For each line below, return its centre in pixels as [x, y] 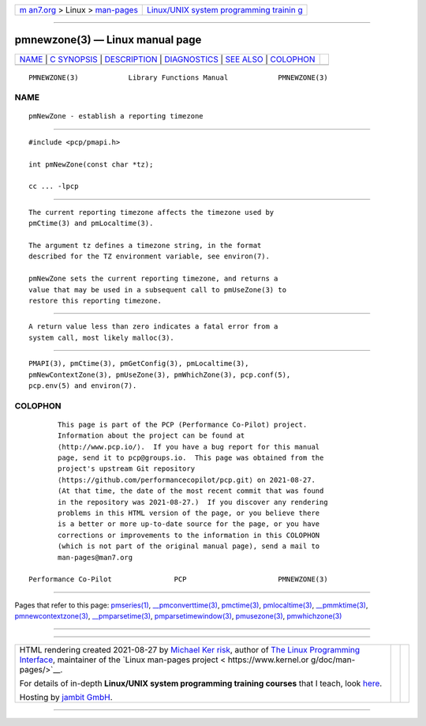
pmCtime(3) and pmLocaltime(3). [91, 224]
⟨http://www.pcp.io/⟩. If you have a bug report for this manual [189, 447]
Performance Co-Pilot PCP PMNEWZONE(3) [178, 579]
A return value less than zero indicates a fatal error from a [153, 327]
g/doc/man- [333, 660]
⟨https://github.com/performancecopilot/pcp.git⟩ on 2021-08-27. [187, 480]
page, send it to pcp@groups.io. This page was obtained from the [191, 458]
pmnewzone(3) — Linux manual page [108, 40]
